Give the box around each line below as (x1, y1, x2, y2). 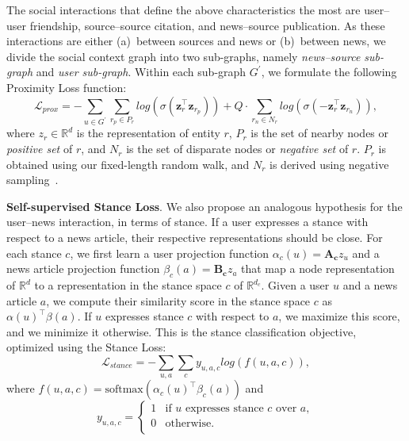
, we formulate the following (261, 63, 397, 80)
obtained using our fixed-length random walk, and (6, 155, 250, 172)
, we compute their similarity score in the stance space (46, 292, 311, 309)
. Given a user (261, 277, 330, 293)
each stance (6, 244, 62, 261)
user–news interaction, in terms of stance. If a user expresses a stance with (6, 213, 369, 230)
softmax (105, 384, 143, 396)
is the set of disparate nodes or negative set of (126, 140, 349, 157)
